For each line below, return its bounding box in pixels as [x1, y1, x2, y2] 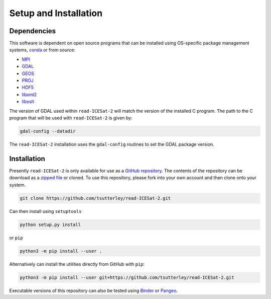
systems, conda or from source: [9, 47, 75, 53]
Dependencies [9, 27, 56, 35]
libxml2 [22, 91, 37, 98]
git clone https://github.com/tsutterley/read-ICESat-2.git [20, 195, 171, 201]
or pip [9, 235, 23, 241]
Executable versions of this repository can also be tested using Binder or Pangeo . [9, 287, 178, 293]
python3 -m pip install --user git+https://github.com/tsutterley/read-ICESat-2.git [20, 274, 234, 280]
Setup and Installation [9, 8, 103, 19]
